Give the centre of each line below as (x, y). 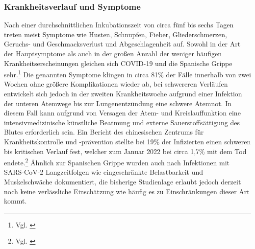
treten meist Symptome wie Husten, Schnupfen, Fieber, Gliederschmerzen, (115, 34)
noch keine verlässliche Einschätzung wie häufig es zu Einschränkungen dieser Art (127, 191)
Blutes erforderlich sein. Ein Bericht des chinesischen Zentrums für (104, 132)
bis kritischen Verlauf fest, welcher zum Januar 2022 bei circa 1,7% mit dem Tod (125, 151)
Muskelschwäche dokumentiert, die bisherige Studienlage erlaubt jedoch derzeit (123, 182)
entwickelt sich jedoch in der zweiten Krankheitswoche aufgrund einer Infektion (123, 94)
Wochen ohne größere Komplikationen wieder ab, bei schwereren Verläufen (116, 84)
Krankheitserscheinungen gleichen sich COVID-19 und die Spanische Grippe (118, 63)
